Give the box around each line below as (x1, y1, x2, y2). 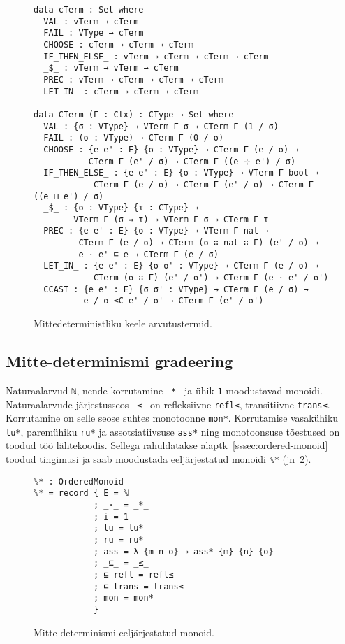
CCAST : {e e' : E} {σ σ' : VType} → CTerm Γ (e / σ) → (43, 284, 309, 294)
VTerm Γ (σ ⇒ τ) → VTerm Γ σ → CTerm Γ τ (73, 214, 269, 224)
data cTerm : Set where (34, 5, 144, 15)
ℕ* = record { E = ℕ (34, 488, 129, 499)
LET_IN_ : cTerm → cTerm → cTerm (43, 86, 199, 96)
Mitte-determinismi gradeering (6, 350, 233, 372)
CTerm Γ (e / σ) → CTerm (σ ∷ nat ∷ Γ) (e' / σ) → (78, 238, 319, 248)
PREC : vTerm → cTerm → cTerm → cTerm (43, 74, 224, 85)
